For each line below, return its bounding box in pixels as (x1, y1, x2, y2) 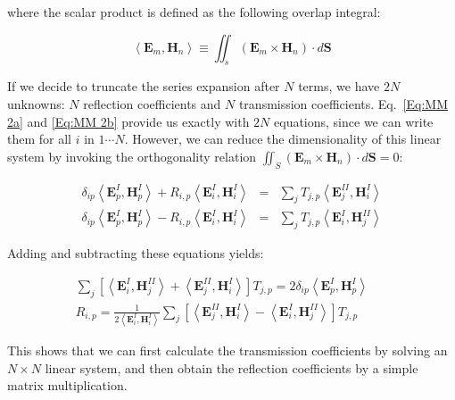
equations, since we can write (274, 112, 434, 130)
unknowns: (7, 94, 65, 112)
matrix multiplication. (7, 376, 128, 395)
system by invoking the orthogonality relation (7, 146, 257, 165)
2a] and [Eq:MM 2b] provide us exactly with (7, 112, 250, 130)
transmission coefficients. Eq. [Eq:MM (238, 94, 448, 112)
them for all (7, 129, 71, 148)
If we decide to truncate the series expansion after (7, 77, 280, 96)
